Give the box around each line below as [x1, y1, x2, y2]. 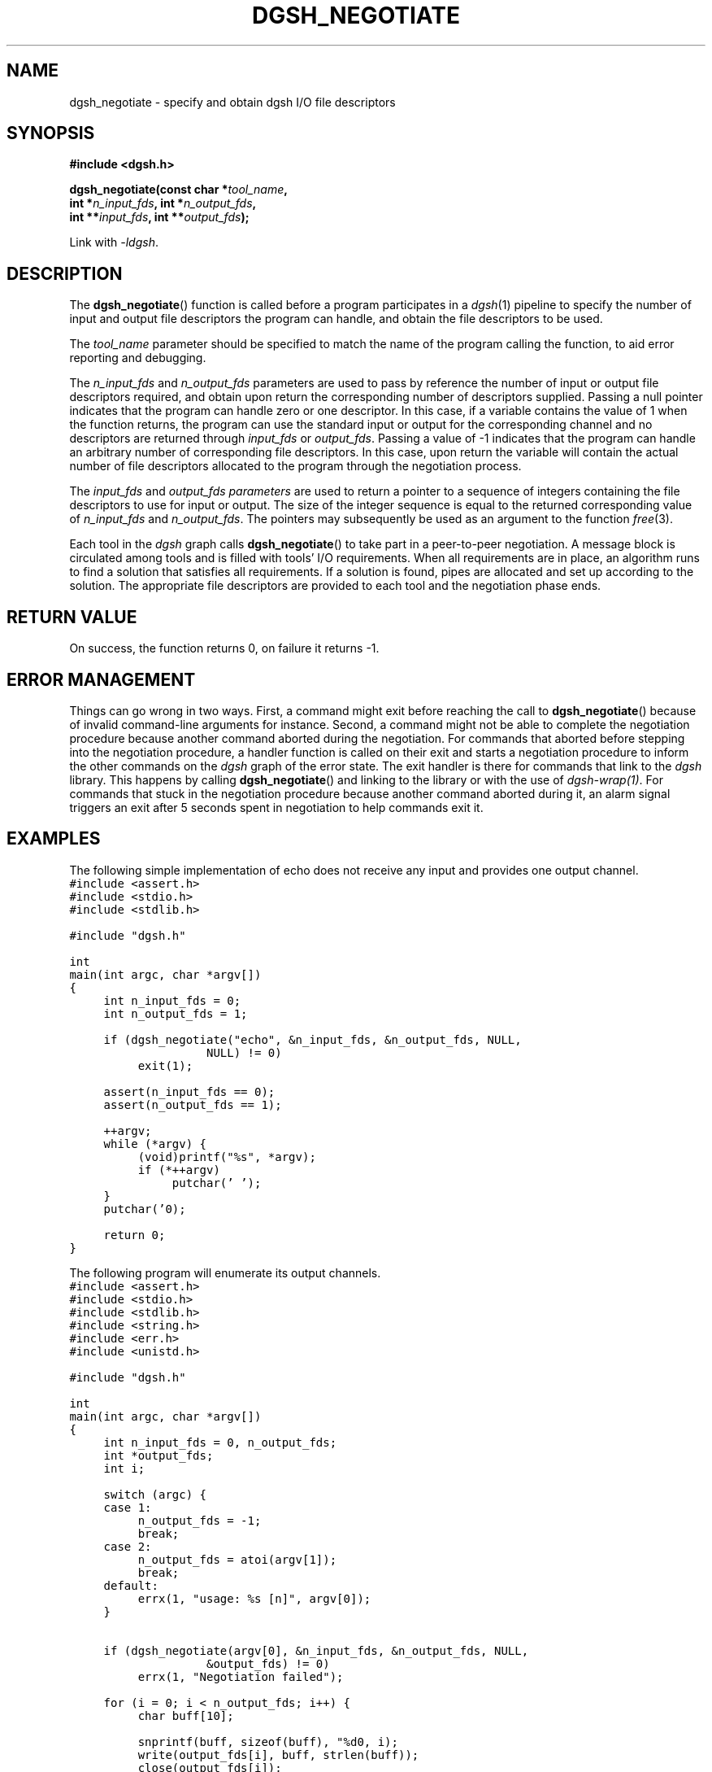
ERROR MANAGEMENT [7, 669, 196, 690]
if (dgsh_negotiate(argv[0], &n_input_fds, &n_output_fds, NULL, [103, 1643, 529, 1657]
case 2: [103, 1539, 152, 1553]
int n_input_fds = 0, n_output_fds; [103, 1435, 337, 1449]
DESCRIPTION [7, 263, 123, 284]
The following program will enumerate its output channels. [69, 1265, 381, 1280]
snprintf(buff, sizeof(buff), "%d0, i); [137, 1735, 398, 1748]
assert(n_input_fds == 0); [103, 1085, 276, 1098]
